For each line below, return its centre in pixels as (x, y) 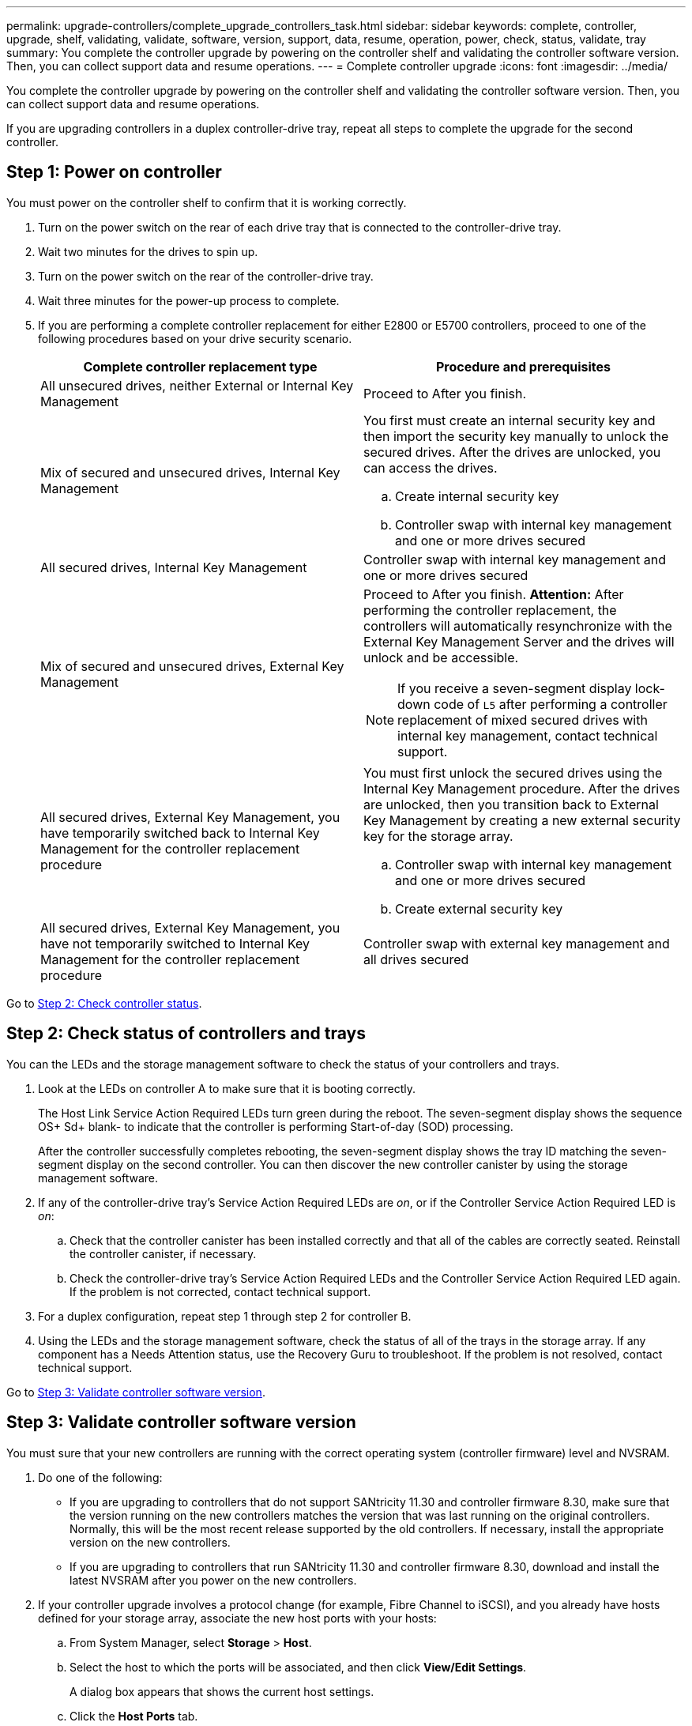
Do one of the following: (100, 1477)
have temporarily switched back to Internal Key (180, 833)
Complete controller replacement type (200, 366)
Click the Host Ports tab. (134, 1716)
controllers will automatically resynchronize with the (518, 626)
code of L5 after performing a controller (551, 704)
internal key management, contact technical (528, 735)
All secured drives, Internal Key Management (174, 567)
